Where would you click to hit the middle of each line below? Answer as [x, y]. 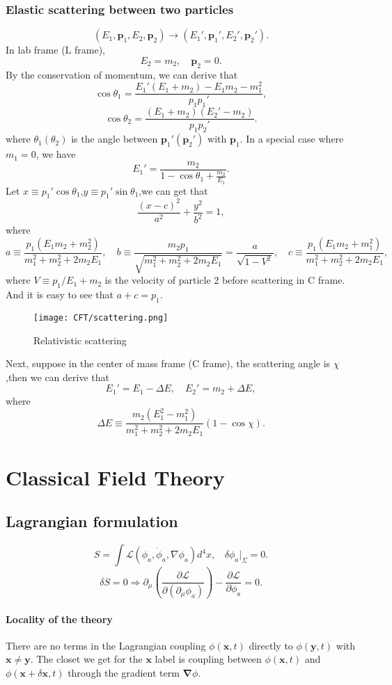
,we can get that [173, 190]
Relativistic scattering [80, 340]
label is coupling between [208, 659]
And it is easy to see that [60, 295]
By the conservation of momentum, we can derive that [122, 74]
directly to [271, 645]
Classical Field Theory [115, 477]
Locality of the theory [59, 619]
